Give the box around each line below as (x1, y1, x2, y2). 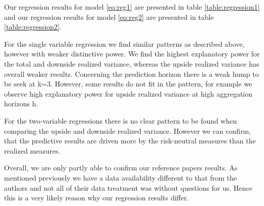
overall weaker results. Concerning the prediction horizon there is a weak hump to (4, 68, 259, 79)
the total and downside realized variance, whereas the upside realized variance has (4, 58, 259, 69)
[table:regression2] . (4, 21, 62, 32)
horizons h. (4, 98, 39, 109)
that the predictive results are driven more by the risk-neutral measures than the (4, 135, 256, 146)
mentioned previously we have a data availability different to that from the (4, 172, 237, 183)
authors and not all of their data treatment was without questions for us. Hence (4, 182, 252, 193)
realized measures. (4, 145, 60, 156)
